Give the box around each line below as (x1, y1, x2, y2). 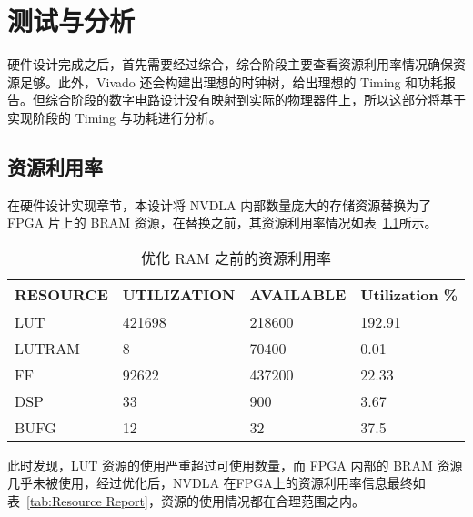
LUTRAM (15, 337, 81, 359)
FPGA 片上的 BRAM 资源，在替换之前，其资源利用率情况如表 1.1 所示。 (7, 213, 438, 232)
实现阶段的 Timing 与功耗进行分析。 (7, 107, 222, 127)
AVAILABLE (249, 283, 347, 305)
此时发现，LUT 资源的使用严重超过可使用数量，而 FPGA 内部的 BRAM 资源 (7, 455, 463, 474)
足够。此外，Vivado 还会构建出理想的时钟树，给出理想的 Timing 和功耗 (19, 72, 444, 91)
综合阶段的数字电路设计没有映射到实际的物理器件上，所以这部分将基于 (45, 90, 466, 109)
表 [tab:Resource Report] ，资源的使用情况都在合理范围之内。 (7, 492, 365, 511)
